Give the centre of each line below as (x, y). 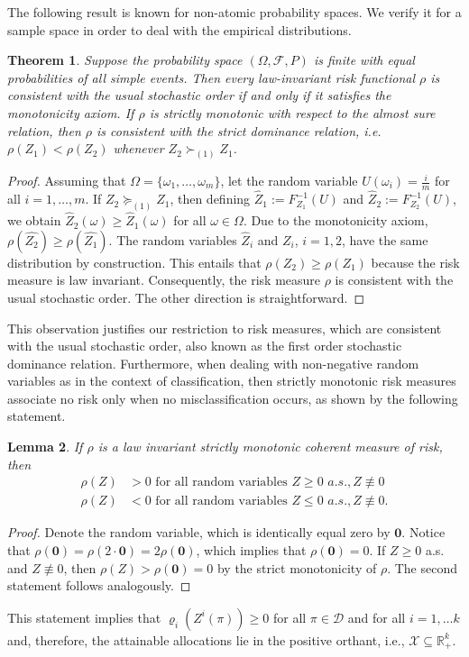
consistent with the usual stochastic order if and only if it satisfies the (199, 95)
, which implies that (251, 549)
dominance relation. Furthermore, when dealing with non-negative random (213, 363)
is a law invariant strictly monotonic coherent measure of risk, (270, 447)
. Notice (423, 532)
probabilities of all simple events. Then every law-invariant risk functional (211, 77)
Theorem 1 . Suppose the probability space (125, 60)
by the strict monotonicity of (297, 567)
